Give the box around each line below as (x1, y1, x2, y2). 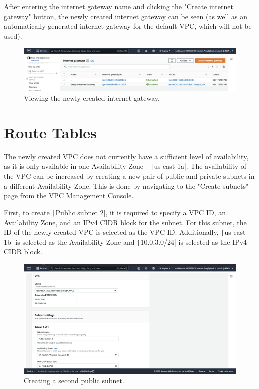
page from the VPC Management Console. (4, 190, 134, 201)
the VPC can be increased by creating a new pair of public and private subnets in (4, 171, 255, 181)
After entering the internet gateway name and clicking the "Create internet (4, 1, 233, 11)
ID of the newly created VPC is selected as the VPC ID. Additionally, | (4, 227, 225, 237)
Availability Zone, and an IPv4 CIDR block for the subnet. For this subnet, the (4, 217, 247, 227)
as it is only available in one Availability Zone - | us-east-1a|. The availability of (4, 161, 247, 171)
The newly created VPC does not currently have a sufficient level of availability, (4, 151, 249, 161)
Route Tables (4, 122, 97, 142)
